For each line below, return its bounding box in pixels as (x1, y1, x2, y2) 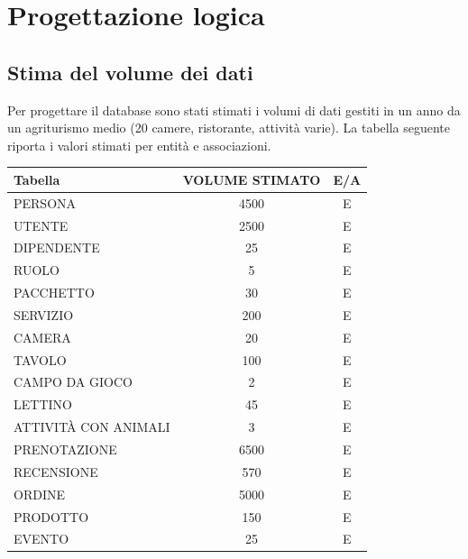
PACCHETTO (14, 283, 95, 302)
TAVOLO (14, 350, 67, 369)
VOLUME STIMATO (182, 170, 321, 188)
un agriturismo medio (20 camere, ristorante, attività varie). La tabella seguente (7, 118, 451, 137)
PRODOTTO (14, 507, 89, 526)
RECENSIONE (14, 462, 98, 481)
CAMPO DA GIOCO (14, 372, 133, 391)
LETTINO (14, 395, 72, 414)
